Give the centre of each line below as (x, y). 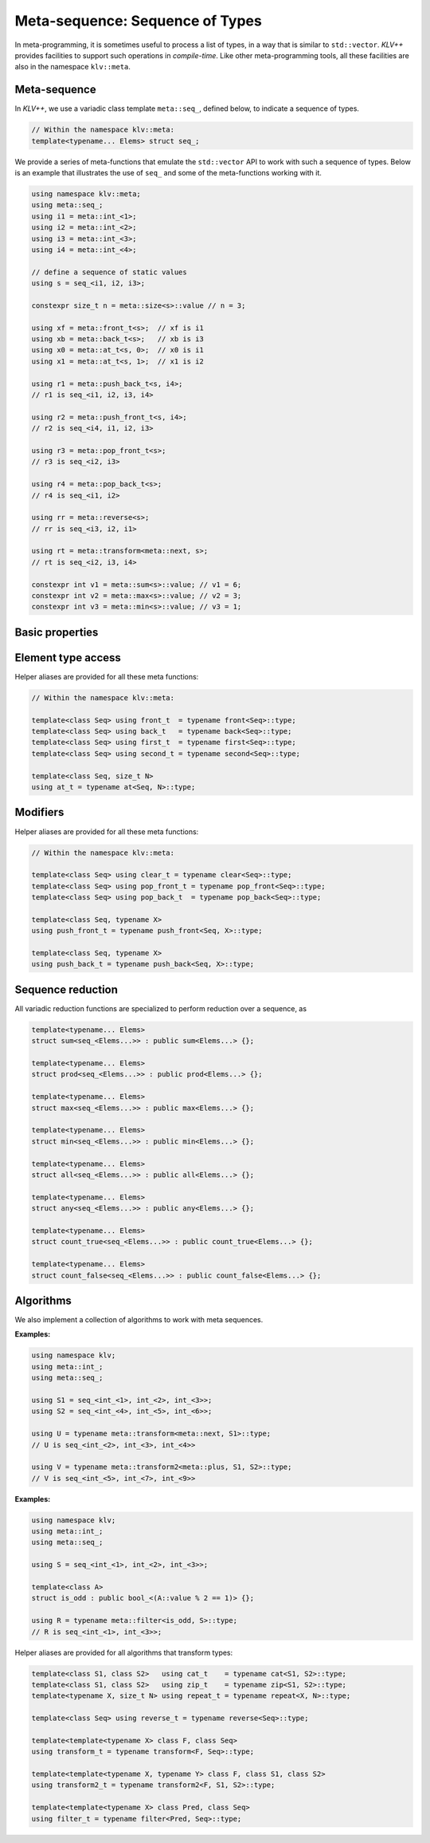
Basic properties (57, 632)
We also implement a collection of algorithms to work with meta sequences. (139, 1320)
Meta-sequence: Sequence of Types (138, 21)
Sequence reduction (66, 989)
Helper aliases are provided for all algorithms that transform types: (124, 1652)
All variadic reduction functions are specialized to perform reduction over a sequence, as (160, 1008)
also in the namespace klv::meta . (73, 67)
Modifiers (39, 812)
